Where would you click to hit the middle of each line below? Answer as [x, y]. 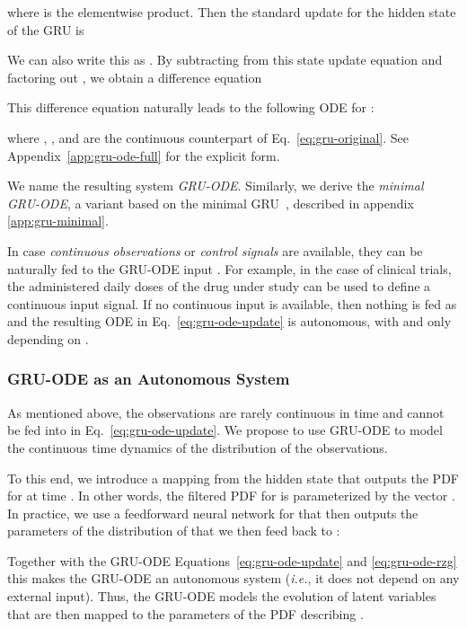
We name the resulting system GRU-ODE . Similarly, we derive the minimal [216, 186]
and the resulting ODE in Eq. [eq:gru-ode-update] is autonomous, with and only [229, 321]
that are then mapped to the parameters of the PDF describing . [185, 613]
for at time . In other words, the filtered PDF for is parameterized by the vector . [231, 496]
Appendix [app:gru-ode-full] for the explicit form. [144, 155]
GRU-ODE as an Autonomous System [149, 379]
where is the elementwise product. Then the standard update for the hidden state [232, 12]
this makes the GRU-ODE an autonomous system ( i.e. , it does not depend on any [233, 578]
